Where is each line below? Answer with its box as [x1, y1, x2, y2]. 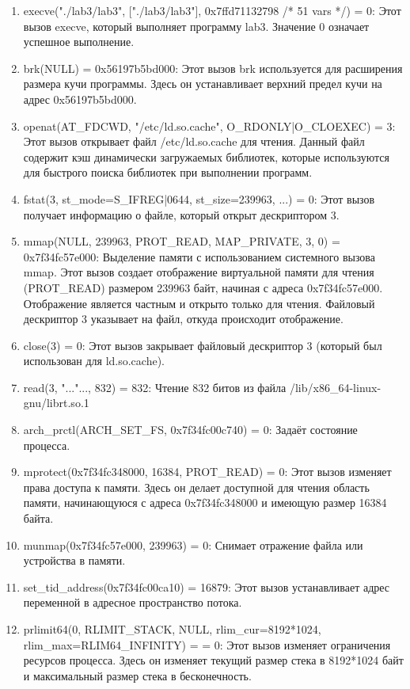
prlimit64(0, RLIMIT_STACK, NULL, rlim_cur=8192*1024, [23, 621, 321, 637]
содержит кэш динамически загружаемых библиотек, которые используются [23, 148, 389, 165]
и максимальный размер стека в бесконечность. [23, 667, 252, 683]
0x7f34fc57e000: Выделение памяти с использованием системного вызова [23, 248, 375, 265]
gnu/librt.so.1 [23, 394, 89, 411]
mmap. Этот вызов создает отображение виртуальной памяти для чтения [23, 264, 374, 280]
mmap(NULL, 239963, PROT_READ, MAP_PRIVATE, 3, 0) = [23, 233, 340, 249]
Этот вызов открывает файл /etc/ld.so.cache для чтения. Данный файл [23, 133, 365, 150]
